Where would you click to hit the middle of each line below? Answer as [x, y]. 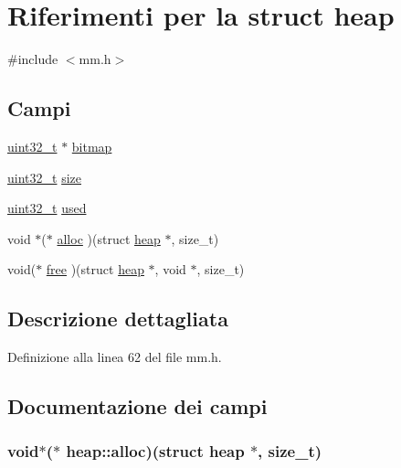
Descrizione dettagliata [118, 319]
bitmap [92, 146]
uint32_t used [47, 208]
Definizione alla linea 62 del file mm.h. [115, 357]
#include [33, 59]
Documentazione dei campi [137, 406]
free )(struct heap [95, 269]
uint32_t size [44, 177]
